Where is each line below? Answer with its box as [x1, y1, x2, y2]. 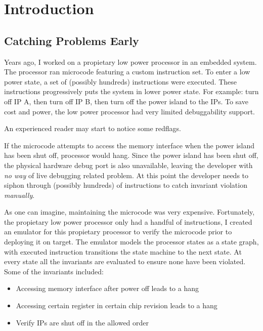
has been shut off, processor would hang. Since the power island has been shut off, [4, 150, 258, 160]
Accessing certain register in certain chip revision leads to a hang [16, 300, 217, 311]
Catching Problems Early [4, 32, 139, 48]
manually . [4, 189, 35, 200]
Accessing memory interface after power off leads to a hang [16, 283, 199, 294]
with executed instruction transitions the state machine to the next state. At [4, 246, 242, 257]
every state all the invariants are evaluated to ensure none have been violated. [4, 256, 246, 267]
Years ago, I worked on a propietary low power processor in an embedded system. [4, 56, 257, 67]
